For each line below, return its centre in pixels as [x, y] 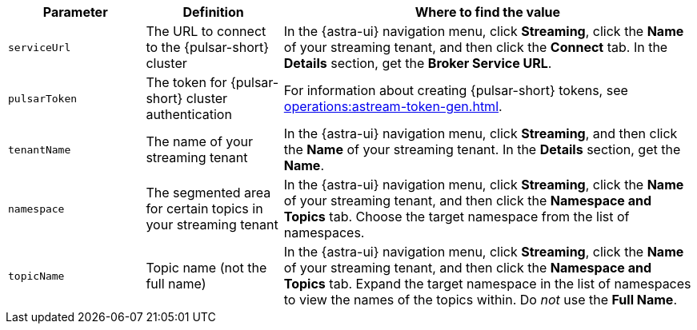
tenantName [40, 149]
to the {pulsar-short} [208, 47]
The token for [186, 82]
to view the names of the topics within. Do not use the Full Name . [480, 300]
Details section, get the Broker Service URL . [418, 63]
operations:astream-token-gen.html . [393, 106]
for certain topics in [204, 209]
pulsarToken [43, 98]
